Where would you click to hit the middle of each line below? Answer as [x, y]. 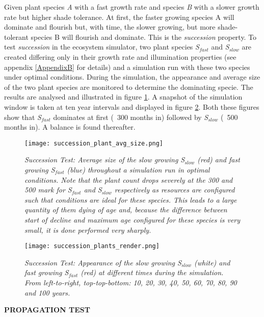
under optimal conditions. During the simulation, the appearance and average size [132, 77]
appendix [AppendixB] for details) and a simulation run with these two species [127, 67]
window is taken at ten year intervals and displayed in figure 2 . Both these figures [132, 106]
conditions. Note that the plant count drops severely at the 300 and [129, 179]
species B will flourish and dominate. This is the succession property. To [144, 36]
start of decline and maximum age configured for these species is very [133, 219]
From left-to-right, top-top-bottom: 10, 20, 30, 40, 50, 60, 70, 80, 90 [131, 282]
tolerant [16, 36]
